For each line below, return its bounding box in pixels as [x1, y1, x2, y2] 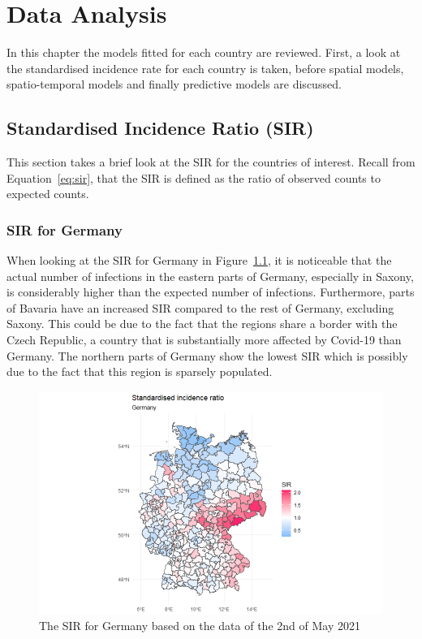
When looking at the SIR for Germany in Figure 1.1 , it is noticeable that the [6, 252, 392, 269]
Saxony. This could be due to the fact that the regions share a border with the [6, 315, 398, 332]
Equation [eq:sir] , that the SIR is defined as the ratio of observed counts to [6, 169, 381, 186]
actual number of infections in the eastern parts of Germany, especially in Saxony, [6, 267, 414, 284]
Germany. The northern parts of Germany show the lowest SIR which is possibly [6, 347, 408, 364]
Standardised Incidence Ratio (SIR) [6, 115, 314, 140]
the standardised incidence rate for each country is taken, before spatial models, [6, 59, 404, 76]
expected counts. [6, 185, 89, 202]
